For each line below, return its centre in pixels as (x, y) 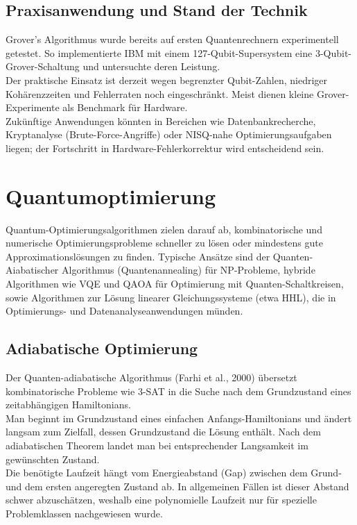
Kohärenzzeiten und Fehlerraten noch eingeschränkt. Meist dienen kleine (160, 93)
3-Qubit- (333, 52)
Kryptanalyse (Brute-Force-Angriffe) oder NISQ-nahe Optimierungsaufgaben (169, 134)
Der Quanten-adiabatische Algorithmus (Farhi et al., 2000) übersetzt (151, 377)
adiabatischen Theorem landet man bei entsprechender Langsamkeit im (157, 445)
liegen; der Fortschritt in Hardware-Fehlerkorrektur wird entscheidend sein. (165, 148)
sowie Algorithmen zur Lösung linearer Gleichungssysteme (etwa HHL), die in (171, 297)
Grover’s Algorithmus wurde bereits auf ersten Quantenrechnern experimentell (172, 39)
